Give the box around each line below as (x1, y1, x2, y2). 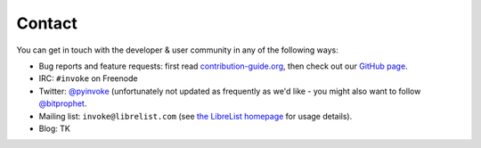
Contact (16, 13, 77, 33)
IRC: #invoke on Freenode (38, 73, 138, 84)
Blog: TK (38, 123, 70, 134)
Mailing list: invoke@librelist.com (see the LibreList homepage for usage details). (38, 111, 353, 121)
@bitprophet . (38, 98, 87, 109)
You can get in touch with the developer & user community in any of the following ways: (16, 45, 338, 55)
